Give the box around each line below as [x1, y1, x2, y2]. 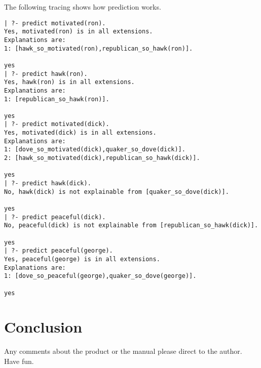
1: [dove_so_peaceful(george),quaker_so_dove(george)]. [4, 272, 197, 280]
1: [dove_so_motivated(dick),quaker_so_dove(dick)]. [4, 146, 185, 153]
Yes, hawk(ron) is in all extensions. [4, 78, 135, 86]
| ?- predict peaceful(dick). [4, 213, 106, 221]
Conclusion [4, 316, 83, 337]
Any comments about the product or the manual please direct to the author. [4, 346, 242, 356]
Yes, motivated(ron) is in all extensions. [4, 28, 153, 35]
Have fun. [4, 355, 34, 366]
